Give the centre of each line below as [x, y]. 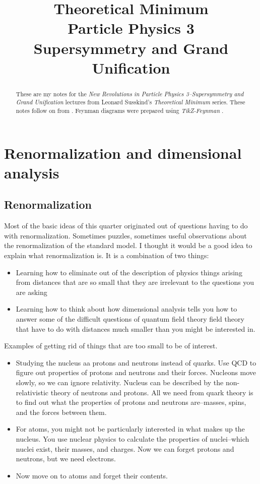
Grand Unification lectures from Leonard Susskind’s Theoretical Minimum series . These [131, 102]
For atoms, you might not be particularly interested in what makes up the [130, 429]
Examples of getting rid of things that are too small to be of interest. [111, 346]
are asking [31, 292]
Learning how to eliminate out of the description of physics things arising [129, 272]
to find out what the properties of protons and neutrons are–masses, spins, [131, 402]
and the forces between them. [61, 412]
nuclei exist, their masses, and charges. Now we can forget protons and [125, 448]
